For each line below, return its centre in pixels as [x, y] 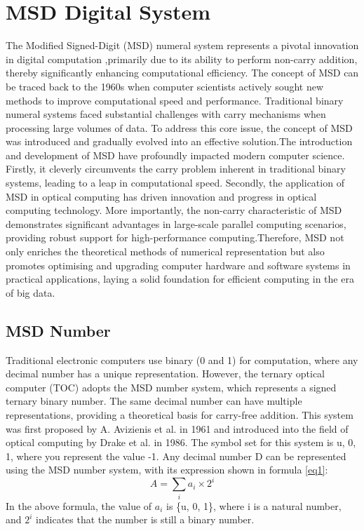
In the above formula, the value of [79, 505]
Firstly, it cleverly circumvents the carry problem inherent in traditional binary [176, 169]
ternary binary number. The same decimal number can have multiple [154, 401]
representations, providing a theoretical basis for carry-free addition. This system [180, 414]
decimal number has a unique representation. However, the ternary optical [165, 374]
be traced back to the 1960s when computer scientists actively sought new [165, 86]
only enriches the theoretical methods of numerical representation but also [165, 251]
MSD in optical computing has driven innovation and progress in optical [161, 196]
